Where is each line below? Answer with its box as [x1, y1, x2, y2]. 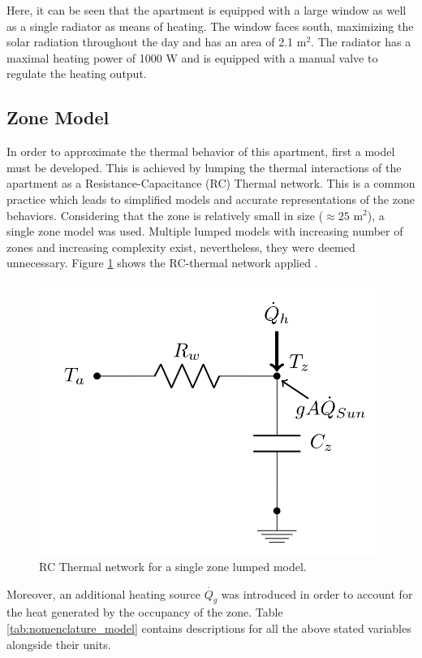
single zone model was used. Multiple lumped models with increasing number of [6, 223, 403, 240]
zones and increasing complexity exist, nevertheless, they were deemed [6, 238, 355, 255]
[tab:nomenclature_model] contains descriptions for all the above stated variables [6, 619, 411, 636]
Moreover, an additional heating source [6, 585, 200, 602]
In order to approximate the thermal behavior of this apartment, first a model [6, 143, 395, 160]
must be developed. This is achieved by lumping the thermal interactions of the [6, 158, 402, 175]
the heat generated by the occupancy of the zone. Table [6, 604, 283, 621]
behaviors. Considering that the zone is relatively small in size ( [6, 206, 324, 223]
